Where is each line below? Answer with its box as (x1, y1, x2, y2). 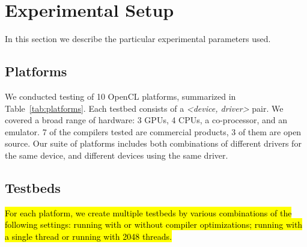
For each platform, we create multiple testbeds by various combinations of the (5, 206, 292, 219)
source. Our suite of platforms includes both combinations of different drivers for (5, 137, 302, 150)
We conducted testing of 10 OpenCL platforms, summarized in (5, 90, 236, 102)
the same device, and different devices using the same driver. (5, 148, 228, 161)
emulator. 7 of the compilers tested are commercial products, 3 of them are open (5, 125, 302, 138)
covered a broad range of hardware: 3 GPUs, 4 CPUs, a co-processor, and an (5, 114, 288, 126)
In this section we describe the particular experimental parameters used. (5, 32, 271, 45)
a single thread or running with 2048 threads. (5, 230, 172, 242)
